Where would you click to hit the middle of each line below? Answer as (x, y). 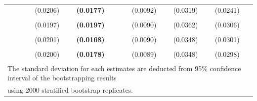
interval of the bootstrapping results (62, 78)
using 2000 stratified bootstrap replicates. (70, 89)
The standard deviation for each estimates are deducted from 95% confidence (124, 68)
